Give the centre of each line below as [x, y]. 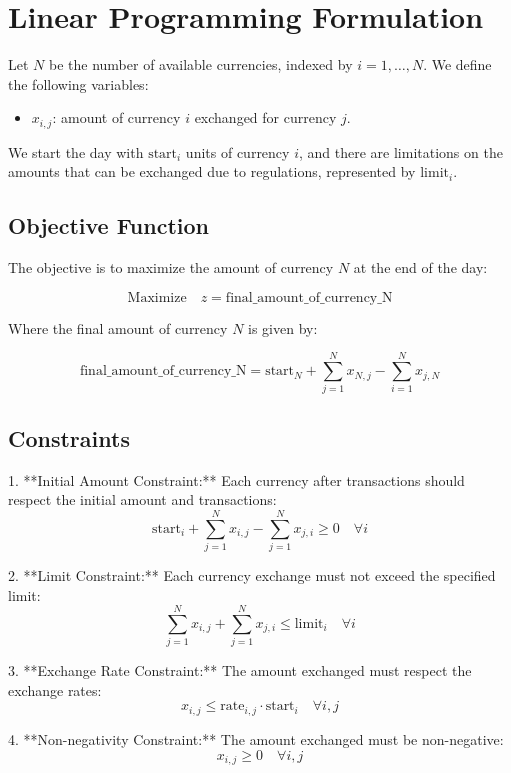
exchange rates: [55, 689]
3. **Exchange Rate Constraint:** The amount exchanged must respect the [240, 670]
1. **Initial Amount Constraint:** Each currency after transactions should [236, 479]
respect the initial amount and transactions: [142, 499]
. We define [457, 64]
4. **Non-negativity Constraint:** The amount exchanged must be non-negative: [256, 738]
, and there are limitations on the [401, 151]
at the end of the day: [420, 267]
